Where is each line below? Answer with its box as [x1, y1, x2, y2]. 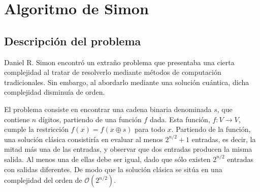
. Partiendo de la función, [171, 124, 251, 134]
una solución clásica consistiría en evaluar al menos [4, 133, 163, 144]
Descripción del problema [4, 33, 141, 48]
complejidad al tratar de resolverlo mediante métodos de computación [4, 67, 221, 77]
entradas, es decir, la [191, 133, 256, 144]
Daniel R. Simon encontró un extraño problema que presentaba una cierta [4, 57, 235, 67]
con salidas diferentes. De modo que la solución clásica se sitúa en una [4, 163, 222, 174]
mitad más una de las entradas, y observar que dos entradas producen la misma [4, 144, 252, 154]
